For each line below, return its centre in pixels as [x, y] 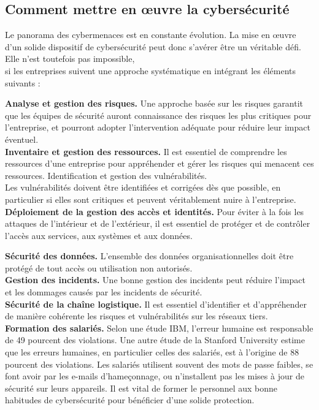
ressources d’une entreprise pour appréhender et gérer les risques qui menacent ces [159, 163]
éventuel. [22, 139]
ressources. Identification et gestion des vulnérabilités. [106, 175]
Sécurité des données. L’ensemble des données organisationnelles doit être [149, 256]
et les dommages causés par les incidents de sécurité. [104, 292]
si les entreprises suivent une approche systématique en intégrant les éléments [151, 70]
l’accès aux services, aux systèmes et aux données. [99, 235]
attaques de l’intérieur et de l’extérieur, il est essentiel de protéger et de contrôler [158, 223]
